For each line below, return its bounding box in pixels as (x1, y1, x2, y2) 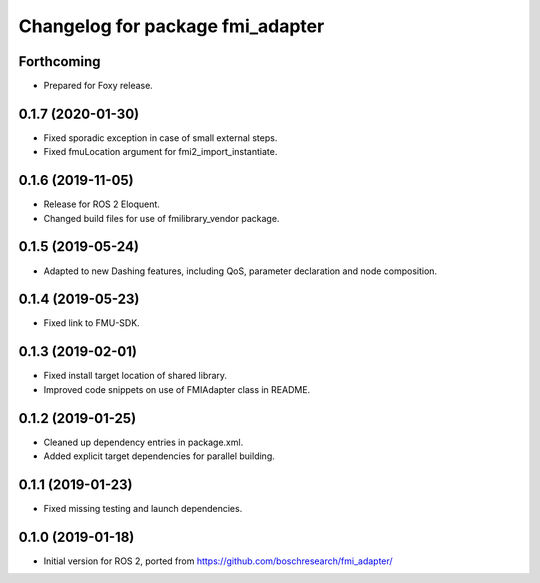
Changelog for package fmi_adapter (18, 15, 325, 37)
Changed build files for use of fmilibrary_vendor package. (43, 212, 280, 224)
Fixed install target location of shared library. (43, 370, 228, 382)
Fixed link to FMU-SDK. (43, 317, 140, 329)
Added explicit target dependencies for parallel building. (43, 450, 275, 462)
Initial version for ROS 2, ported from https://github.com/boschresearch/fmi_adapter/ (43, 555, 394, 567)
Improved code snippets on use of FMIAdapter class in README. (43, 383, 311, 395)
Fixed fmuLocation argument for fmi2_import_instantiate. (43, 146, 278, 158)
